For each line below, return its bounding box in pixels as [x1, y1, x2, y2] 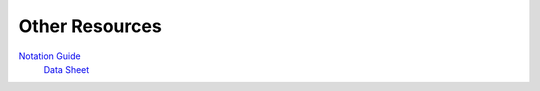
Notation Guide [18, 50, 81, 62]
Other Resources [18, 15, 162, 37]
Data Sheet [43, 63, 90, 75]
